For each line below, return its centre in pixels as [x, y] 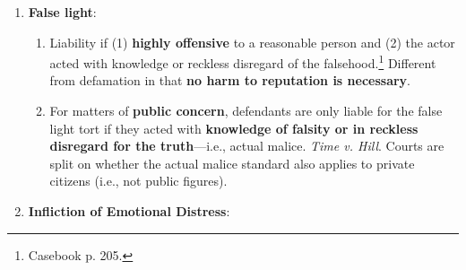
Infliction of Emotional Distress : [129, 211]
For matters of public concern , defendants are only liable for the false [246, 111]
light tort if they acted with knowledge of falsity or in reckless [234, 128]
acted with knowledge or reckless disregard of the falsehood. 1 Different [243, 61]
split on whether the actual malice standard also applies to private [232, 163]
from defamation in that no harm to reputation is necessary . [230, 80]
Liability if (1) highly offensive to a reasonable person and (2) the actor [252, 42]
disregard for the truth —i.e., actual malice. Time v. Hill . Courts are [247, 146]
